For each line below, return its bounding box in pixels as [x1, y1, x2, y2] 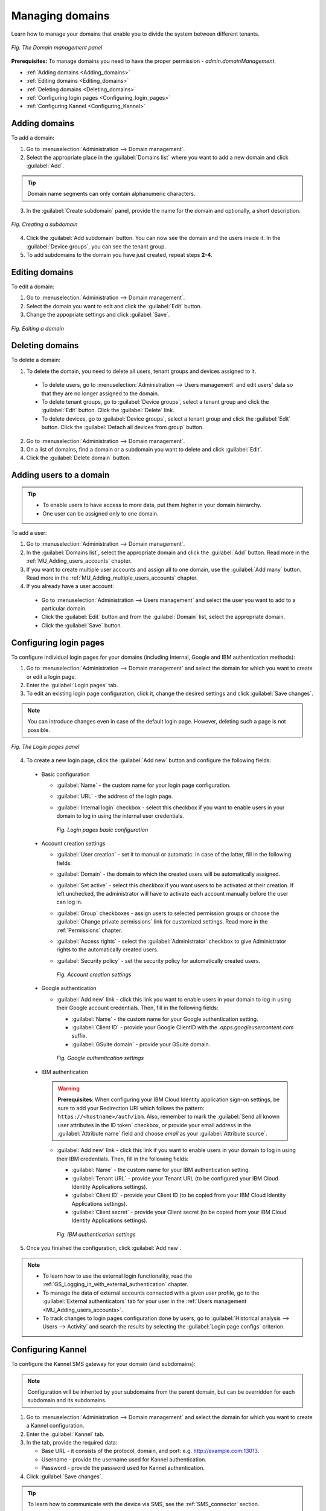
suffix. [71, 1032, 88, 1040]
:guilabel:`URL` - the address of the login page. [56, 792, 173, 800]
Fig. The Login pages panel [11, 743, 80, 750]
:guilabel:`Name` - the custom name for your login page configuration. [56, 781, 231, 789]
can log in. [56, 898, 83, 906]
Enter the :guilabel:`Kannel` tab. [26, 1430, 105, 1438]
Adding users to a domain [11, 470, 110, 480]
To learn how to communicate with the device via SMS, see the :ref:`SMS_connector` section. [27, 1501, 260, 1508]
